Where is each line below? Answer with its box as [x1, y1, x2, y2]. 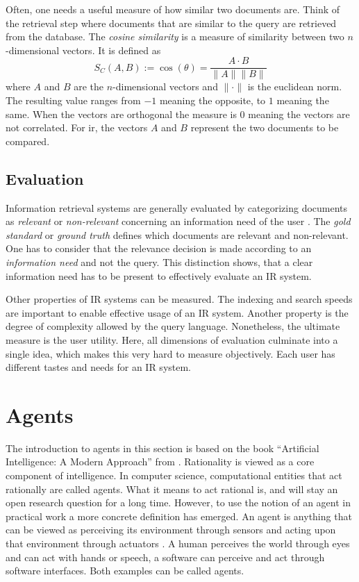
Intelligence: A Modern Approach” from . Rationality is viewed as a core [6, 454, 315, 469]
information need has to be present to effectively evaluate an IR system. [6, 268, 312, 283]
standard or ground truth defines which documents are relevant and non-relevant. [6, 227, 349, 242]
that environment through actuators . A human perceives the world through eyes [6, 536, 350, 551]
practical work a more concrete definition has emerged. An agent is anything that [6, 508, 352, 523]
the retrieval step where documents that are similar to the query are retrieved [6, 15, 337, 30]
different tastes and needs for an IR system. [6, 360, 192, 374]
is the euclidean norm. [247, 79, 342, 94]
